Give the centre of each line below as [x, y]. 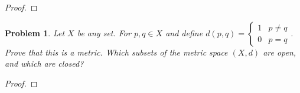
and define [184, 32]
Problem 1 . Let [35, 32]
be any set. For [104, 32]
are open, [280, 52]
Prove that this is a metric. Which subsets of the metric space [116, 52]
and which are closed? [44, 63]
